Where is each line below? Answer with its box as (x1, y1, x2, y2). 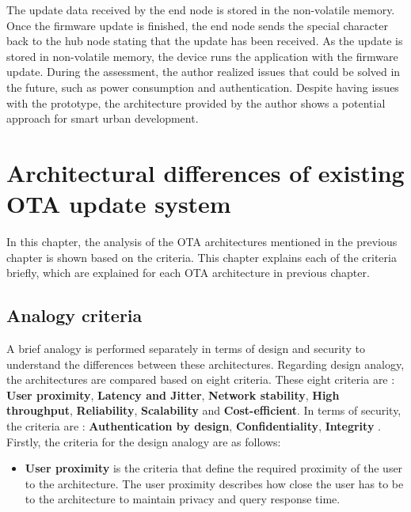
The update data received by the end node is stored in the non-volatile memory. (6, 2, 395, 17)
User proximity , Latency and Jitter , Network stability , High (6, 386, 340, 403)
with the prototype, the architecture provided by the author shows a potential (6, 94, 386, 111)
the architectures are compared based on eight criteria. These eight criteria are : (6, 371, 395, 388)
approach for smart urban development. (6, 110, 199, 127)
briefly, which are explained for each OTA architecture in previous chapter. (6, 264, 370, 281)
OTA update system (6, 188, 231, 220)
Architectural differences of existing (6, 156, 405, 188)
